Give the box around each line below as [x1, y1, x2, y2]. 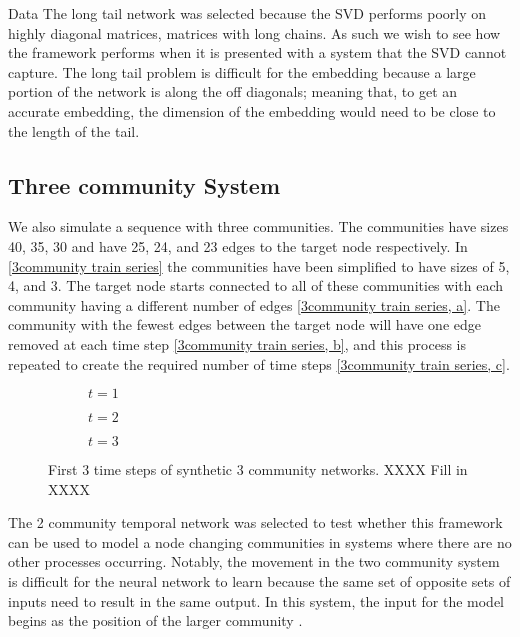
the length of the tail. [8, 120, 140, 141]
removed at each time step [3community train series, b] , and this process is [8, 333, 466, 354]
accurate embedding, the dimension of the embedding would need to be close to [8, 100, 496, 121]
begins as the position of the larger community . [8, 610, 303, 631]
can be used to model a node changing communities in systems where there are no [8, 531, 512, 552]
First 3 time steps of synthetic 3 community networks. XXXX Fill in [48, 459, 468, 480]
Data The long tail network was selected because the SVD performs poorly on [8, 3, 487, 23]
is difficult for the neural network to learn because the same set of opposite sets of [8, 571, 511, 592]
